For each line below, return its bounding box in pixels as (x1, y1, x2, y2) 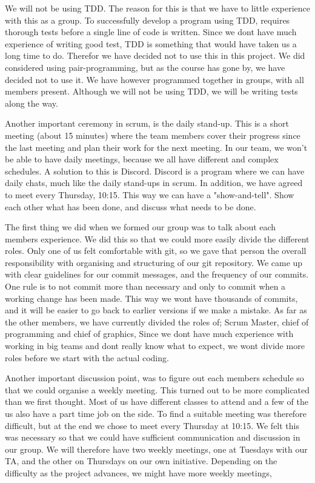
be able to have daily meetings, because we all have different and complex (5, 153, 279, 165)
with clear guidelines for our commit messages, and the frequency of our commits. (5, 268, 309, 281)
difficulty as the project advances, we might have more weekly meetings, (5, 466, 272, 479)
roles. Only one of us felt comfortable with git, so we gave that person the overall (5, 244, 307, 257)
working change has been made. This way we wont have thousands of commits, (5, 291, 298, 304)
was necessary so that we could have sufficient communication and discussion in (5, 431, 300, 444)
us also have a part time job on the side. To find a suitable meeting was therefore (5, 407, 307, 419)
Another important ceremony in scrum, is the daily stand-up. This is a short (5, 117, 289, 130)
